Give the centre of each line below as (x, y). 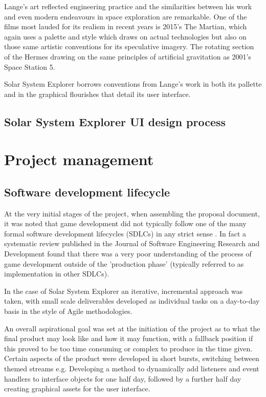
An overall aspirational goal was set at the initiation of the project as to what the (132, 328)
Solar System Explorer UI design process (115, 121)
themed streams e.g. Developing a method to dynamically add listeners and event (132, 369)
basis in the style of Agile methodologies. (68, 311)
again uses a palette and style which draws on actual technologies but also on (125, 36)
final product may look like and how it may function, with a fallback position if (129, 338)
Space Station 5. (30, 66)
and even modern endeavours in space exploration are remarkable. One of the (126, 16)
